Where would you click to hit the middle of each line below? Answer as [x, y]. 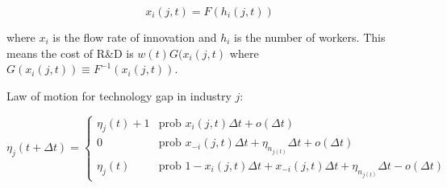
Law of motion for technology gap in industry [119, 95]
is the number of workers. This [310, 37]
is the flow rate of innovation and [135, 37]
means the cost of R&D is [70, 53]
